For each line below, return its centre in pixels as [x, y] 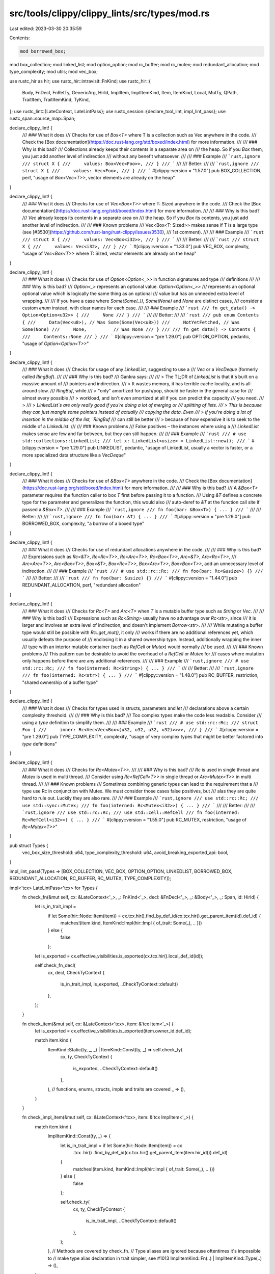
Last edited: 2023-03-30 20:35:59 [46, 29]
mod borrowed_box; [43, 51]
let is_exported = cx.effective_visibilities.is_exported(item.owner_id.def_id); [113, 1031]
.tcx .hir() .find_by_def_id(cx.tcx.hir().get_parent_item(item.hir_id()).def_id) [150, 1153]
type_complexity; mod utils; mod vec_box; [53, 72]
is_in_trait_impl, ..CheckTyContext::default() [131, 1221]
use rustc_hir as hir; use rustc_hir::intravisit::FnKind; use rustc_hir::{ [80, 81]
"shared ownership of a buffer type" [60, 682]
